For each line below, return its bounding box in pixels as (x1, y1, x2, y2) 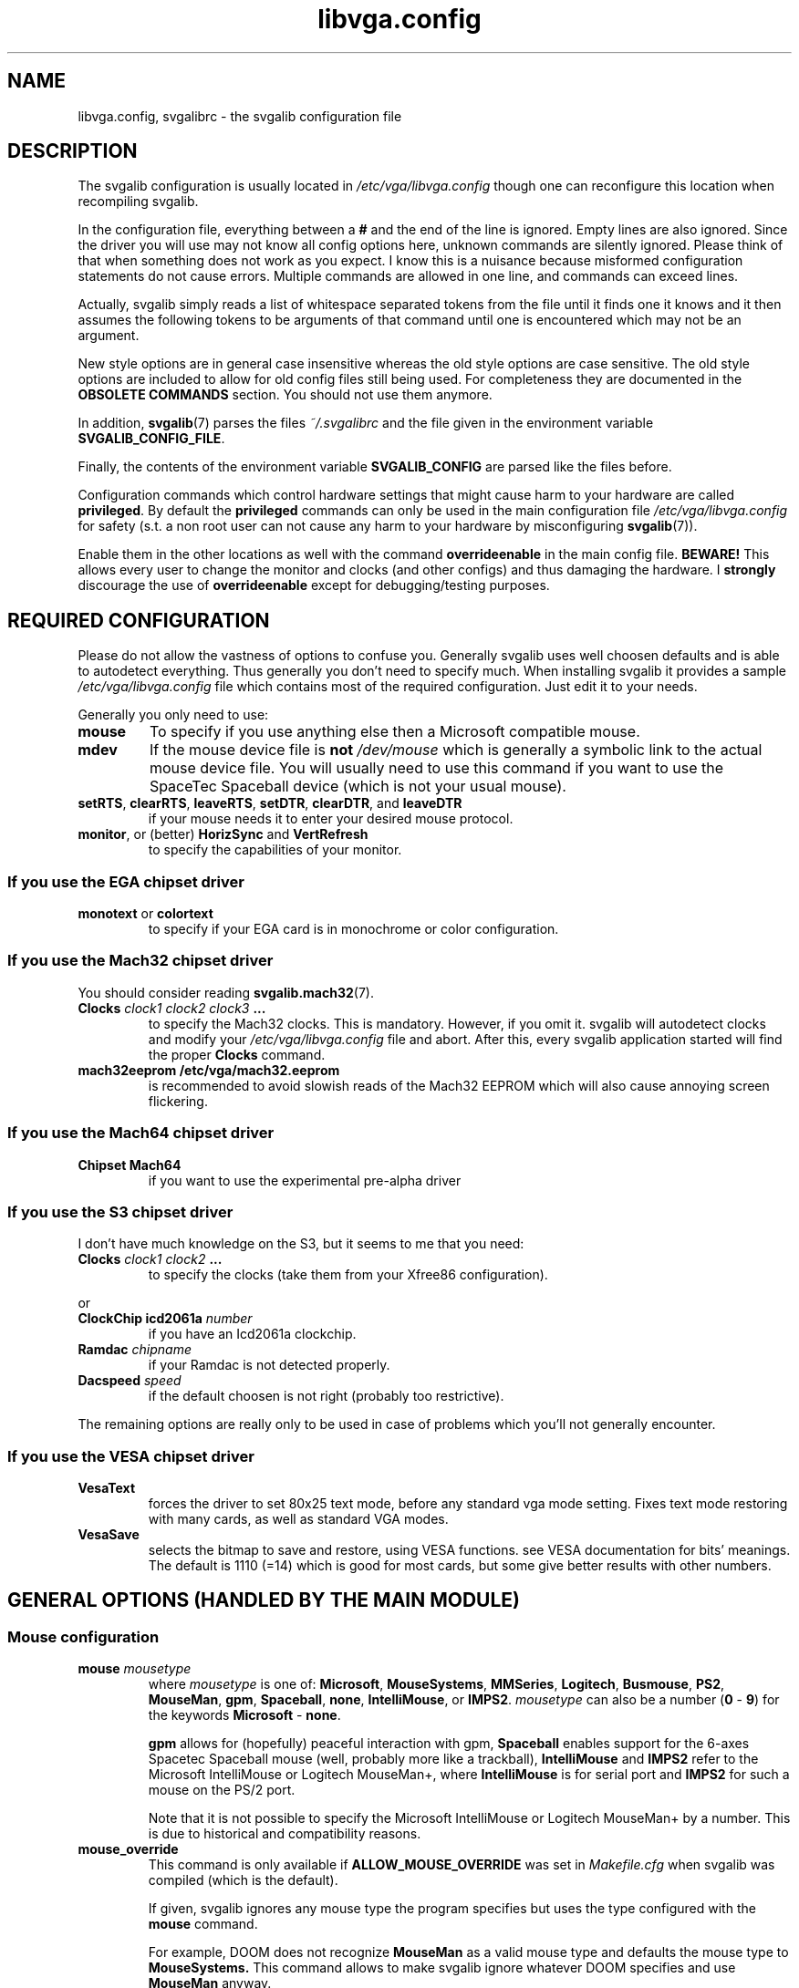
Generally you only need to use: (78, 707, 269, 723)
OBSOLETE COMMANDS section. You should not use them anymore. (78, 387, 493, 403)
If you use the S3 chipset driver (7, 1202, 233, 1221)
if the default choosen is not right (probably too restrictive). (148, 1388, 504, 1404)
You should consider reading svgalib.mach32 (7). (78, 984, 374, 1000)
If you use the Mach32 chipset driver (7, 951, 274, 970)
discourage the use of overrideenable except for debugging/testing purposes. (78, 577, 550, 594)
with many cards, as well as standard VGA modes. (148, 1511, 449, 1527)
